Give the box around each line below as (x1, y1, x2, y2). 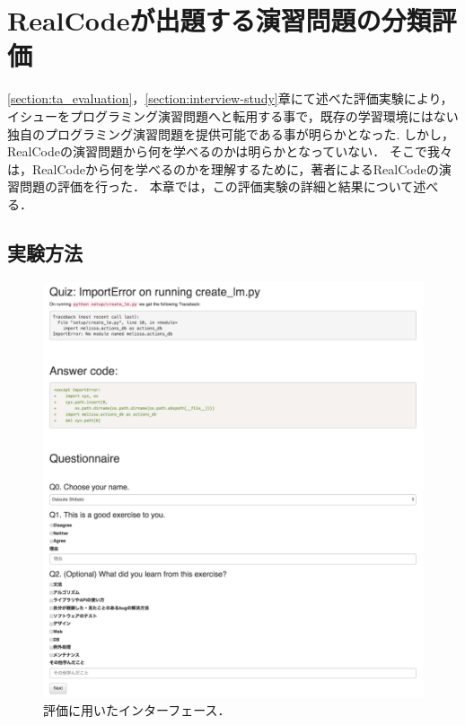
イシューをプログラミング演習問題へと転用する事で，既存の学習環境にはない (7, 106, 459, 125)
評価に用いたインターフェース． (43, 701, 231, 720)
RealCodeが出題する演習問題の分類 (7, 2, 432, 39)
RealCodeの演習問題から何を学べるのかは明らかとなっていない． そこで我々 (7, 142, 452, 161)
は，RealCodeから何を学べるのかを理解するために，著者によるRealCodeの (7, 159, 439, 178)
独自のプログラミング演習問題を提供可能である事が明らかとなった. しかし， (7, 124, 454, 143)
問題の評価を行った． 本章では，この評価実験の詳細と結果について (19, 177, 414, 196)
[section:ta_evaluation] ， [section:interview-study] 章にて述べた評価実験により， (7, 89, 453, 108)
